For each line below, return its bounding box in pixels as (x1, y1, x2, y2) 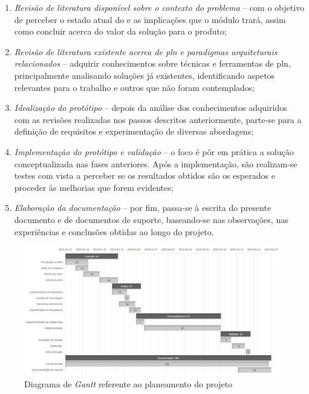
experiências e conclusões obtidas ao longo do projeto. (14, 225, 214, 238)
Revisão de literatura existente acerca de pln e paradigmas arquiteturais (14, 45, 278, 58)
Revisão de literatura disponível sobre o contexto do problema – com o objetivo (14, 1, 305, 13)
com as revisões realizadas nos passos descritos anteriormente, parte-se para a (14, 113, 302, 125)
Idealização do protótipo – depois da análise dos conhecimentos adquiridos (14, 101, 287, 114)
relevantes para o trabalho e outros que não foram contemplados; (14, 81, 255, 93)
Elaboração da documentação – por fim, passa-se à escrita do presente (14, 201, 272, 214)
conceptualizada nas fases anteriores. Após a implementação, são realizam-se (14, 157, 298, 170)
